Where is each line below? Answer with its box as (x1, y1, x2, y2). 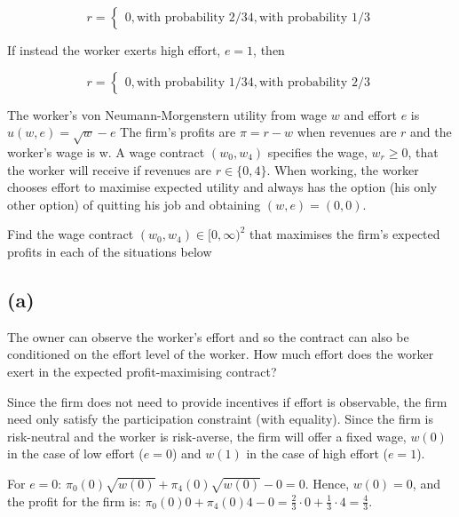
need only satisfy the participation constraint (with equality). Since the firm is (7, 410, 433, 428)
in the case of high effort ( (246, 444, 388, 463)
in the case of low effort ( (7, 444, 144, 463)
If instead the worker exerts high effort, (7, 41, 221, 59)
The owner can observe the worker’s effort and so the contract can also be (7, 327, 409, 346)
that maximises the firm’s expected (249, 225, 440, 243)
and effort (344, 105, 397, 123)
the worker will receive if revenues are (7, 160, 212, 179)
